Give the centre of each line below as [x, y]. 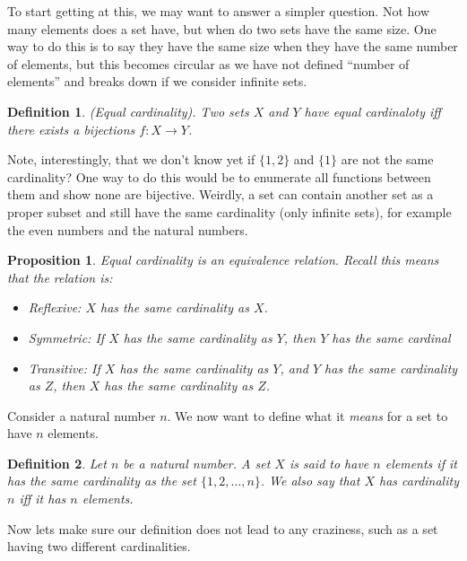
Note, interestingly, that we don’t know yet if [131, 159]
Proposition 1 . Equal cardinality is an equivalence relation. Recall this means [223, 260]
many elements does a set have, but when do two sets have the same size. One [222, 28]
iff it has [43, 499]
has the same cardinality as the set [102, 481]
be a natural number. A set [197, 463]
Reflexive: [55, 307]
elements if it [421, 463]
